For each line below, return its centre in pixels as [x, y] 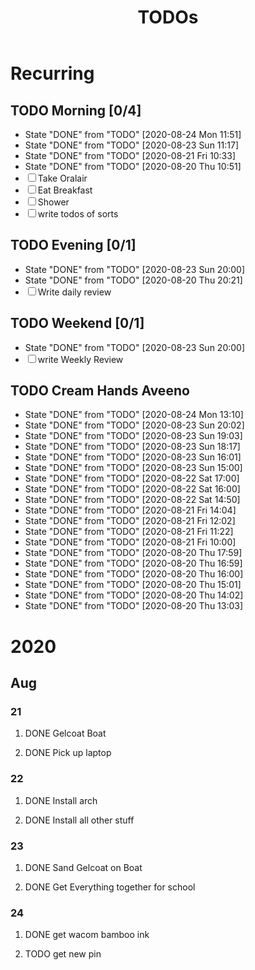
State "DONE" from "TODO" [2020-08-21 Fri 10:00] [130, 542]
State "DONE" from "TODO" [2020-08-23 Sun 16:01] [133, 457]
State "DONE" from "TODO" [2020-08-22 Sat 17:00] [132, 478]
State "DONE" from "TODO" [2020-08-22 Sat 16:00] [132, 489]
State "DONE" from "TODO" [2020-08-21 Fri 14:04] [130, 510]
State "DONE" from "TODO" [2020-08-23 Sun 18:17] [132, 447]
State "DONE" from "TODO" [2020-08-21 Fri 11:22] [129, 532]
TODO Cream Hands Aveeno [100, 391]
